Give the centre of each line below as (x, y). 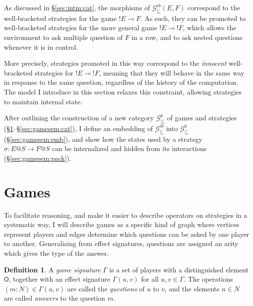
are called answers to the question (55, 298)
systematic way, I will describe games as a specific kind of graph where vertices (122, 224)
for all (150, 279)
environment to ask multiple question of (63, 37)
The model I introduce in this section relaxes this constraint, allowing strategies (123, 91)
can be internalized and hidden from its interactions (129, 148)
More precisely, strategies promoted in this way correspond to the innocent (115, 63)
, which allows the (209, 28)
